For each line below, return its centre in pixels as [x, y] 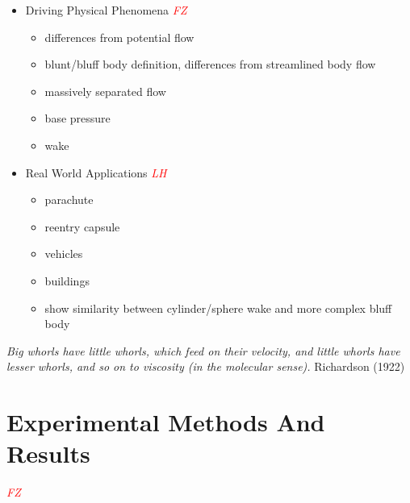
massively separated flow [105, 91]
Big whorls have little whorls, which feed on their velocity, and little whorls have [203, 350]
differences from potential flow [119, 37]
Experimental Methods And [166, 422]
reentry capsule [82, 226]
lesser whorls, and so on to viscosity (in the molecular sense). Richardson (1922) [206, 366]
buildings [67, 280]
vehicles [64, 254]
